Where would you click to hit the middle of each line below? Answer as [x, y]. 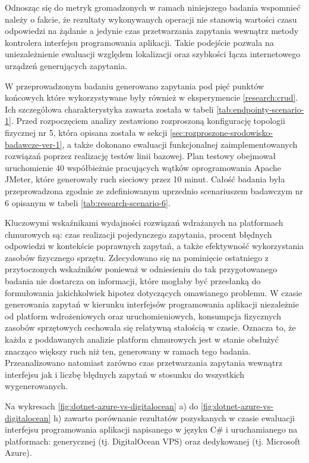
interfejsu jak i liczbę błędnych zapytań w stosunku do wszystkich [124, 374]
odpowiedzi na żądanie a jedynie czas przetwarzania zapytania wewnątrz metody [152, 31]
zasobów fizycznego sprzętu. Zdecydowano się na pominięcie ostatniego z [137, 257]
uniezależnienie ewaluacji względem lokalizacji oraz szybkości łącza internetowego [153, 54]
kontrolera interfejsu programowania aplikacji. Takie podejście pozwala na [139, 42]
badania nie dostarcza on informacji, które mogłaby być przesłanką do [133, 281]
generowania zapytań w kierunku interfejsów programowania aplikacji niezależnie [152, 304]
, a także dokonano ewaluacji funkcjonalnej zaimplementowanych [180, 144]
